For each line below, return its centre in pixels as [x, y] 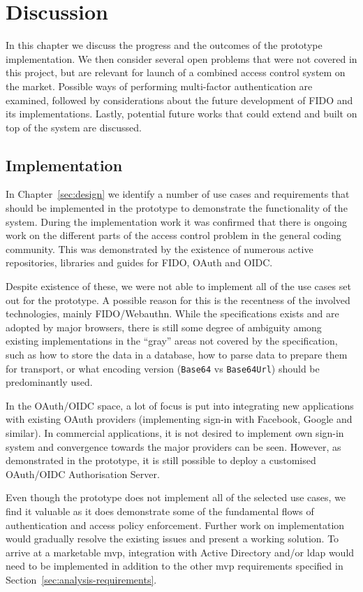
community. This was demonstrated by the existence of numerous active [160, 248]
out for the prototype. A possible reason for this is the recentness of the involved [178, 299]
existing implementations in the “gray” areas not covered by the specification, [172, 341]
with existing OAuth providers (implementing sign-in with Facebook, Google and [179, 419]
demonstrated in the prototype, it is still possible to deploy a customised [161, 460]
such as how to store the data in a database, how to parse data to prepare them [177, 355]
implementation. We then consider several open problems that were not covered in [181, 58]
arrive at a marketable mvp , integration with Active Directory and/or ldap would [180, 552]
